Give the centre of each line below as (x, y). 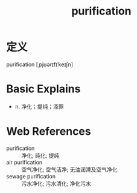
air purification (24, 162)
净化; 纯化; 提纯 (40, 155)
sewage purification (31, 176)
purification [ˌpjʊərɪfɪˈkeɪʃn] (40, 64)
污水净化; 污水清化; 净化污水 (56, 183)
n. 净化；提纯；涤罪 (40, 106)
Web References (49, 131)
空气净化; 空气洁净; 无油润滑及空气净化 (69, 169)
